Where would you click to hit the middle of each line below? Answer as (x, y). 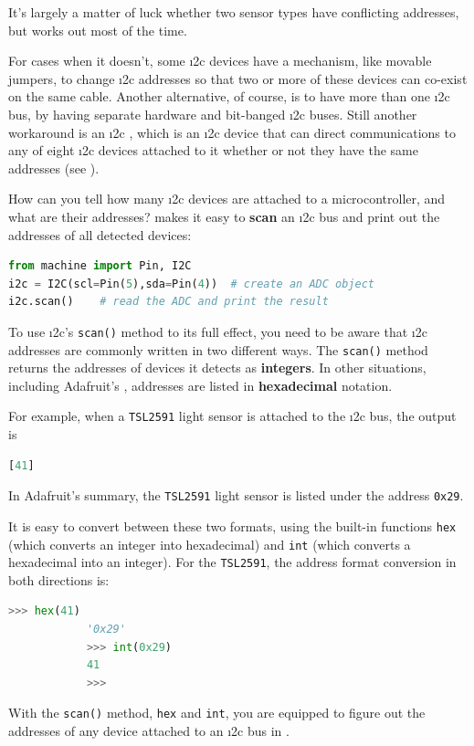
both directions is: (59, 579)
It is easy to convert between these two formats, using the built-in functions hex (232, 525)
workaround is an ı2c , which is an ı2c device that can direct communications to (232, 132)
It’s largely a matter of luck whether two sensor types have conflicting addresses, (234, 12)
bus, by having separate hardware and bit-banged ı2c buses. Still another (213, 114)
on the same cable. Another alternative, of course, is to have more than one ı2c (229, 96)
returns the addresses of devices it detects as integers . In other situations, (217, 368)
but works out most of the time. (98, 30)
